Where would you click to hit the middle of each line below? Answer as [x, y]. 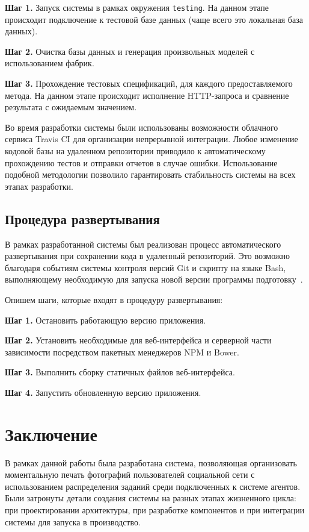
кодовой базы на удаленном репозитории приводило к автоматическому [135, 151]
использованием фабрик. [50, 63]
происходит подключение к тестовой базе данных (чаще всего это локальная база [154, 19]
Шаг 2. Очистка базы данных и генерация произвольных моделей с [130, 51]
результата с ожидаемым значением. [71, 107]
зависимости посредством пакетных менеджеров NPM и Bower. [122, 352]
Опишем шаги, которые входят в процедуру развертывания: [114, 299]
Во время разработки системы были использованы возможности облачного [142, 127]
